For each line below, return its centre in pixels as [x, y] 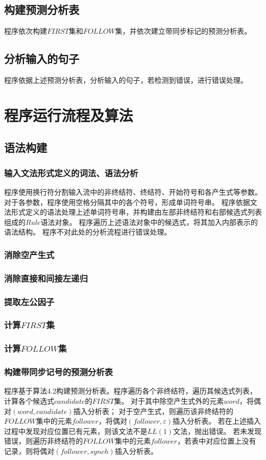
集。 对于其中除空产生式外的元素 [169, 400]
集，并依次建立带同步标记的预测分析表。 [183, 31]
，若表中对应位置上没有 [217, 441]
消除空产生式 [29, 254]
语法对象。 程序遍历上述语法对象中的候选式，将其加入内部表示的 [149, 222]
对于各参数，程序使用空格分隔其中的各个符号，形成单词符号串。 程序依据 [127, 202]
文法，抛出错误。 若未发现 [217, 431]
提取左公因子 [29, 301]
